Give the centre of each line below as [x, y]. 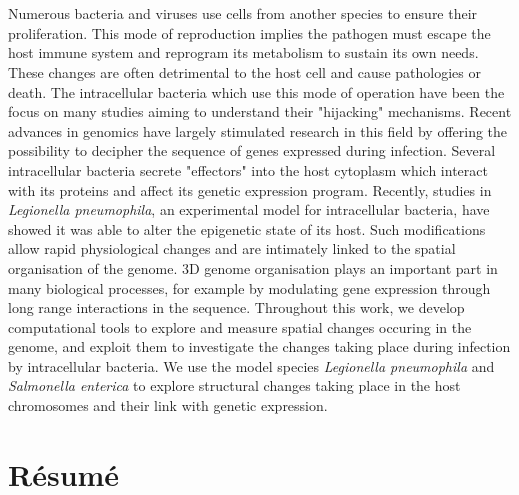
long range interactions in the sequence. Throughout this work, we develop [236, 307]
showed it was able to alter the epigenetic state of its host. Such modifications [247, 228]
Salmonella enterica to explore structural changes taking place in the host [234, 385]
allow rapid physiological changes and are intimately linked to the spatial [232, 248]
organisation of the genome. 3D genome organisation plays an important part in [253, 267]
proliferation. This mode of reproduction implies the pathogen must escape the [249, 32]
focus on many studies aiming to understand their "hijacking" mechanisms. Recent [260, 111]
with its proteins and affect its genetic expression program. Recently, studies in [250, 189]
